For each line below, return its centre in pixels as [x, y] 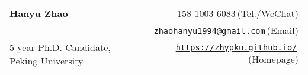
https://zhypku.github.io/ [236, 47]
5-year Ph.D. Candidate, [60, 47]
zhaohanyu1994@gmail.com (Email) [226, 30]
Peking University [46, 61]
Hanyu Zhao [39, 13]
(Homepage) [273, 59]
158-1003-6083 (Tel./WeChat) [238, 13]
